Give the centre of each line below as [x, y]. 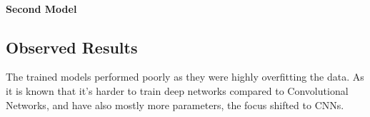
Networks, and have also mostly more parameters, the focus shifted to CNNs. [175, 105]
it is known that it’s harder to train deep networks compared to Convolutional [177, 90]
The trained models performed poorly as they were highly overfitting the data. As [185, 77]
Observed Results [72, 47]
